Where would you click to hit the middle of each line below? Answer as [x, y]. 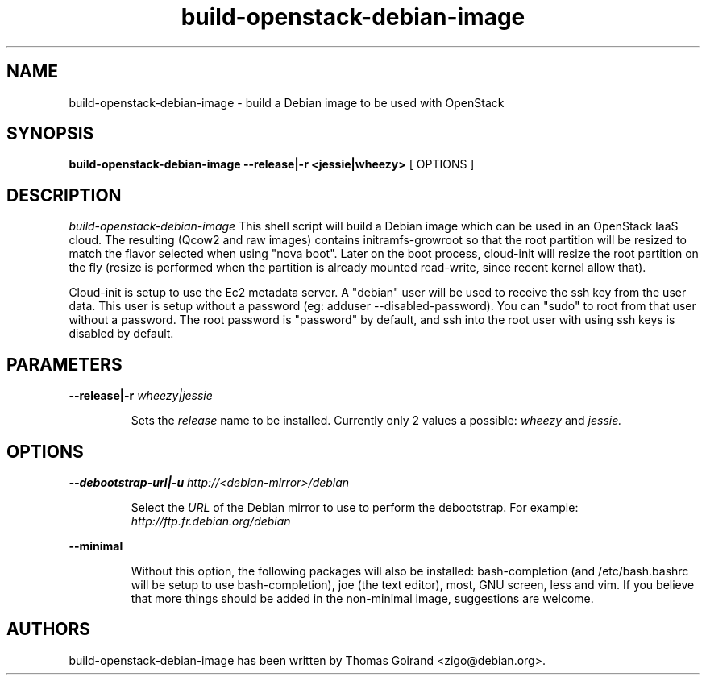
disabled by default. [121, 334]
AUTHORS [49, 629]
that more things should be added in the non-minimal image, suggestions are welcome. [362, 598]
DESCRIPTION [64, 195]
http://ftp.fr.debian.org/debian [211, 521]
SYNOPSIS [50, 134]
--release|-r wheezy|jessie [141, 396]
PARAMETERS [64, 364]
